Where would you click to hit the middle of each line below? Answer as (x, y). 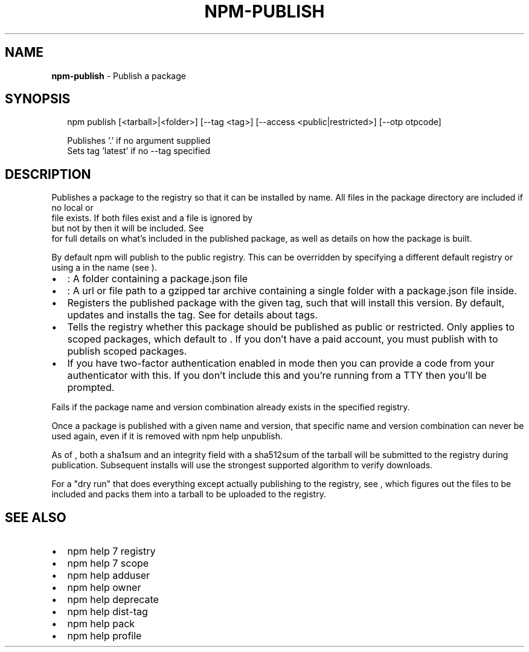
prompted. (91, 388)
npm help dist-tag (107, 612)
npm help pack (101, 624)
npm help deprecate (113, 600)
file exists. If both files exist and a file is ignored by (152, 218)
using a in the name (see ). (104, 268)
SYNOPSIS (38, 99)
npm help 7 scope (108, 563)
